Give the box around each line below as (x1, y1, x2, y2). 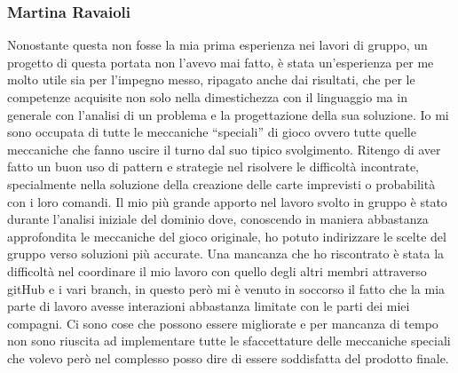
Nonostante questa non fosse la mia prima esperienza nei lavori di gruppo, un (7, 36, 428, 54)
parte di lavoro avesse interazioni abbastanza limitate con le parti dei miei (7, 297, 410, 315)
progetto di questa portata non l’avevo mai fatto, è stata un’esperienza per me (7, 52, 434, 71)
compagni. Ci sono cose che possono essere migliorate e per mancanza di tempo (7, 313, 438, 332)
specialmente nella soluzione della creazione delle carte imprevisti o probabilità (7, 174, 436, 193)
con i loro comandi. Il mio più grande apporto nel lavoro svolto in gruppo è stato (7, 192, 447, 210)
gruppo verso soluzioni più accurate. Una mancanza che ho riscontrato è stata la (7, 244, 445, 263)
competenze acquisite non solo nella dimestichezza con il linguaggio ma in (7, 88, 407, 106)
